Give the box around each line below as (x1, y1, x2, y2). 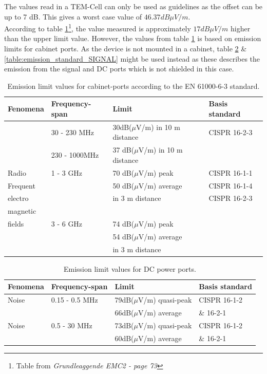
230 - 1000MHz (51, 149, 99, 160)
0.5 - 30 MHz (51, 320, 92, 330)
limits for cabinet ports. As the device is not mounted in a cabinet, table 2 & (4, 43, 247, 54)
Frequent (8, 180, 35, 191)
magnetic (8, 205, 36, 216)
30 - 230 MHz (51, 126, 94, 137)
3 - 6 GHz (51, 218, 83, 229)
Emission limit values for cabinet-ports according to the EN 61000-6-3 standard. (7, 80, 260, 91)
